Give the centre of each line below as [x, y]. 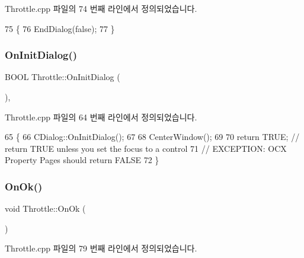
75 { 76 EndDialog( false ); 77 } [60, 28]
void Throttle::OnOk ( [45, 208]
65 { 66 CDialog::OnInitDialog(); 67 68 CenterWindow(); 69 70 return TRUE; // [152, 137]
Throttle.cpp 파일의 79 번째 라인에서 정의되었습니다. [101, 248]
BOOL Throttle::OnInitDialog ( [63, 77]
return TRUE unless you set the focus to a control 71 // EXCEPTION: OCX [146, 148]
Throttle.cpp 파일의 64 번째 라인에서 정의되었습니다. [101, 117]
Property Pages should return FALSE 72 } [82, 160]
